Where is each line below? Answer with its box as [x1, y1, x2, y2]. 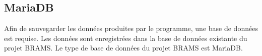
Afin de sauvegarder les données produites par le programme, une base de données [4, 23, 258, 33]
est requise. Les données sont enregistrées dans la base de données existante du [4, 32, 247, 43]
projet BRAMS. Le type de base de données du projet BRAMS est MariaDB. [4, 42, 243, 53]
